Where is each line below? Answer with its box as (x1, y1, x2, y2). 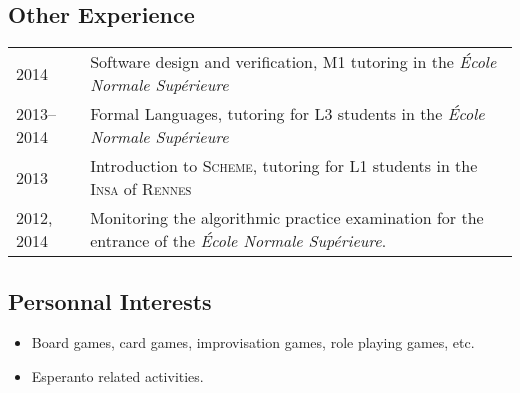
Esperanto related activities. (31, 366, 204, 386)
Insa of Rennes (90, 177, 192, 201)
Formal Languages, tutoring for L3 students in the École (90, 102, 485, 126)
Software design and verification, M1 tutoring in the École (90, 50, 497, 74)
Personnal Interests (8, 285, 212, 316)
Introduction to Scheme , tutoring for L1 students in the (90, 154, 478, 178)
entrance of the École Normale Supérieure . (90, 229, 387, 253)
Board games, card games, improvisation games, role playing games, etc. (31, 332, 475, 353)
